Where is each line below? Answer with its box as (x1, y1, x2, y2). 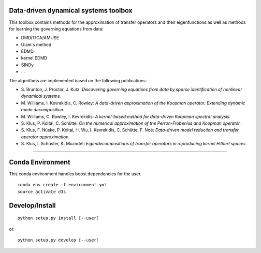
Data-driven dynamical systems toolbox (9, 6, 133, 15)
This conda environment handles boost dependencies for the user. (9, 171, 142, 177)
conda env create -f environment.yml (17, 182, 107, 188)
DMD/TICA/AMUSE (21, 35, 59, 41)
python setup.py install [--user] (17, 215, 99, 221)
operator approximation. (21, 134, 70, 140)
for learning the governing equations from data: (9, 26, 103, 31)
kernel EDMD (21, 55, 48, 61)
